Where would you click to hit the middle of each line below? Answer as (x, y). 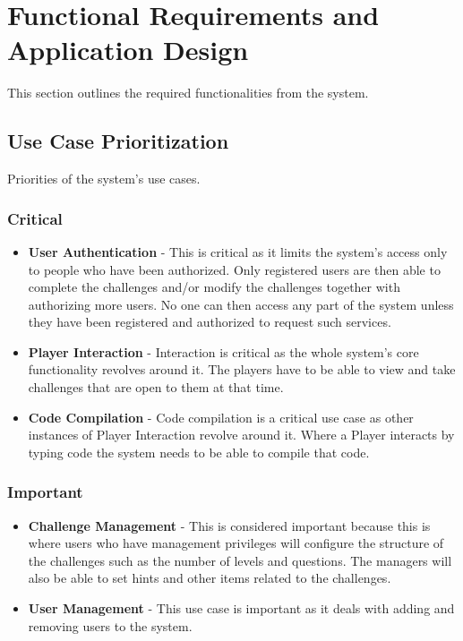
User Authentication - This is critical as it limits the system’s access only (238, 251)
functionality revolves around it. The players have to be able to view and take (242, 369)
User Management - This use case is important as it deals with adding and (241, 608)
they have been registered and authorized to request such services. (210, 322)
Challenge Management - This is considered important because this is (229, 525)
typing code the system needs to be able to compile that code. (199, 452)
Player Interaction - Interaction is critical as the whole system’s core (223, 351)
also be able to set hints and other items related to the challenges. (210, 578)
